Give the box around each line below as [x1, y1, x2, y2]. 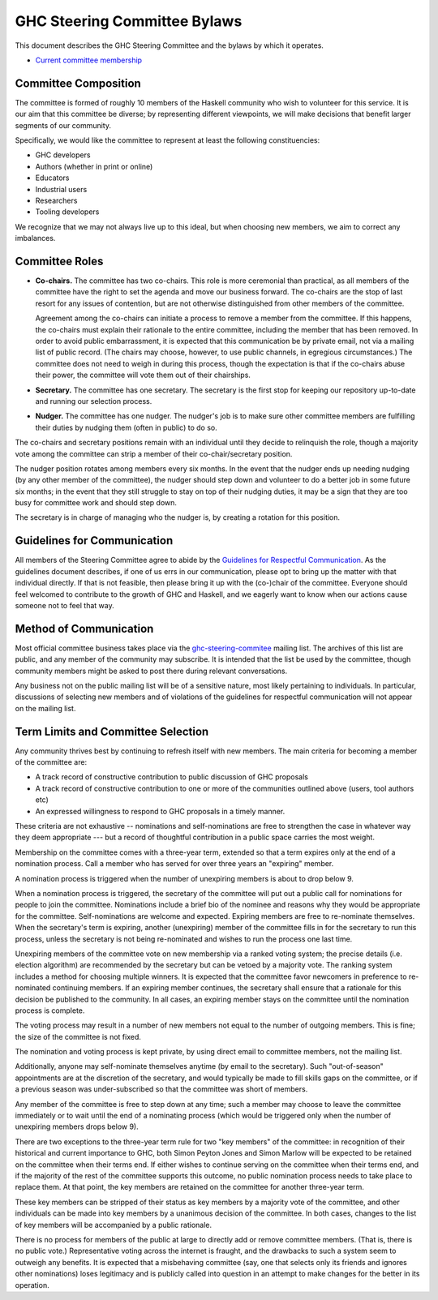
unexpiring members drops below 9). [15, 1122, 140, 1131]
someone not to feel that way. [15, 600, 114, 610]
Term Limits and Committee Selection [15, 724, 209, 738]
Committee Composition [15, 76, 141, 90]
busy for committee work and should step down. [15, 498, 178, 508]
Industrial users [35, 184, 88, 194]
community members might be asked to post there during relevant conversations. [15, 666, 288, 676]
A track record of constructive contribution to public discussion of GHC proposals [35, 772, 308, 782]
